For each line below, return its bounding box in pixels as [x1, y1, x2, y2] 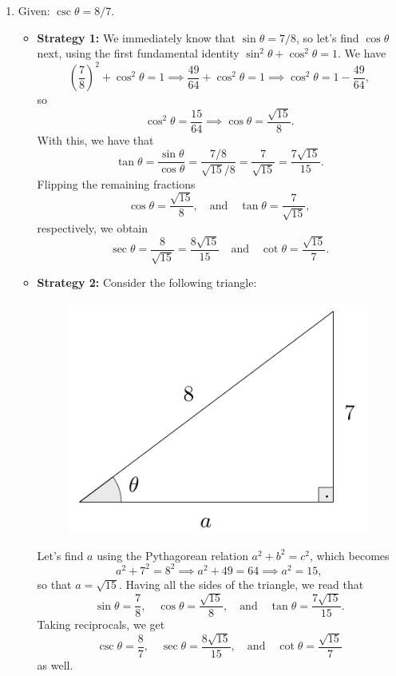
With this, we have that [37, 131, 154, 148]
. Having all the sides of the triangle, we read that [118, 575, 364, 592]
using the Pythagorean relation [97, 547, 248, 563]
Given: [18, 2, 50, 18]
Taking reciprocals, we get [37, 616, 165, 633]
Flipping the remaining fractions [37, 175, 196, 192]
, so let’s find [295, 29, 359, 46]
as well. [37, 656, 73, 673]
